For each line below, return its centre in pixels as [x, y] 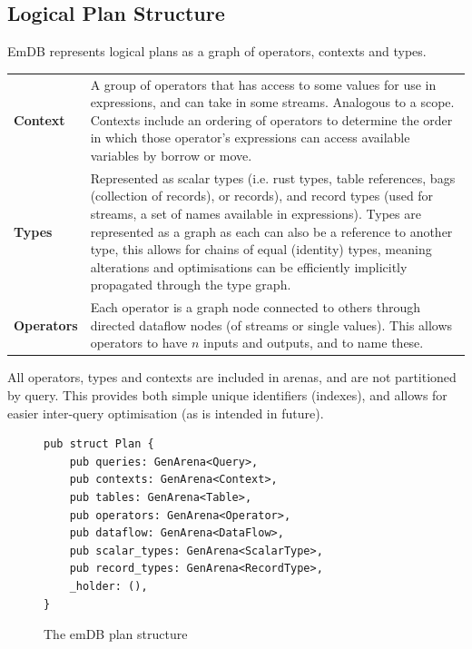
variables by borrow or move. [171, 155]
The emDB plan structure [116, 634]
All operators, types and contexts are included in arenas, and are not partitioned [232, 377]
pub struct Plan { [99, 444]
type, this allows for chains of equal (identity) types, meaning [261, 249]
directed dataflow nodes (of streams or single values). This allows [271, 324]
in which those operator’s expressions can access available [250, 138]
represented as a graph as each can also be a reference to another [271, 231]
